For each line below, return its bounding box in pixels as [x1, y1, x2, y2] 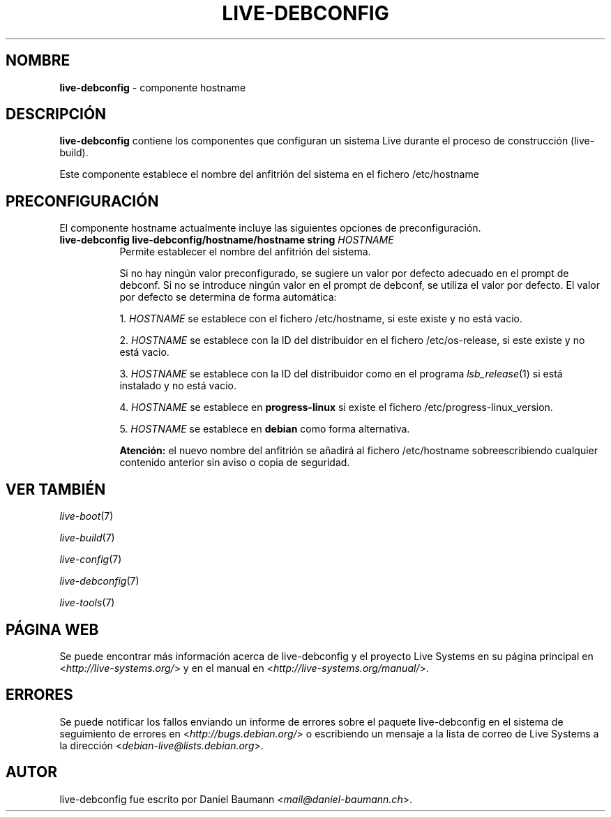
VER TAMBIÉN [6, 480, 106, 498]
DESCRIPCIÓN [6, 105, 107, 123]
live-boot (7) [59, 510, 114, 523]
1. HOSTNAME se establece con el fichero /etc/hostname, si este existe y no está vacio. [119, 313, 522, 325]
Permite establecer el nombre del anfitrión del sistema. [119, 246, 371, 258]
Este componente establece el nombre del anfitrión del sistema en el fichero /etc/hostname [59, 168, 479, 181]
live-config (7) [59, 553, 122, 566]
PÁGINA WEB [6, 620, 99, 638]
